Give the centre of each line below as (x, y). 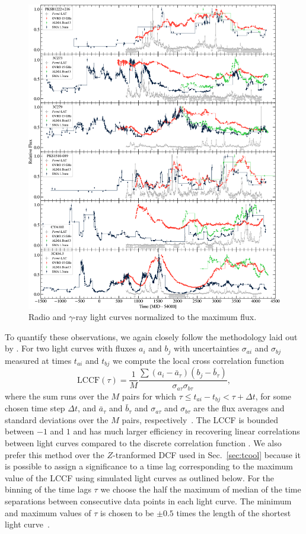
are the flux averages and (239, 408)
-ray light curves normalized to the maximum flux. (165, 317)
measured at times (38, 360)
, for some (273, 396)
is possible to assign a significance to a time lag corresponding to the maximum (149, 466)
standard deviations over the (57, 419)
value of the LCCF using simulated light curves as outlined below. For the (140, 477)
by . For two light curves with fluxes (71, 348)
